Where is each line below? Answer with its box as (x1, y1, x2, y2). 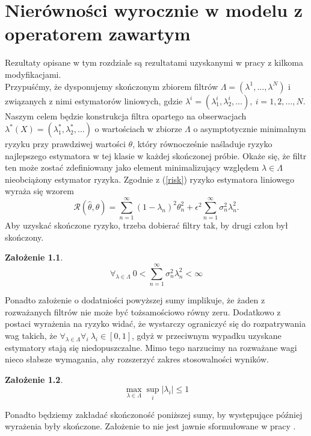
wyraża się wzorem (5, 185, 74, 197)
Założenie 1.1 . (5, 251, 63, 264)
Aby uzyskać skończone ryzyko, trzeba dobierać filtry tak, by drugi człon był (5, 219, 288, 232)
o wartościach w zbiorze (94, 122, 182, 135)
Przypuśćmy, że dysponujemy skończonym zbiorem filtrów (5, 80, 218, 92)
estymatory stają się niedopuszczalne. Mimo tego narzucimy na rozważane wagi (5, 341, 297, 353)
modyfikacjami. (5, 68, 61, 80)
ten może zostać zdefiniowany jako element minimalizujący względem (5, 161, 259, 174)
